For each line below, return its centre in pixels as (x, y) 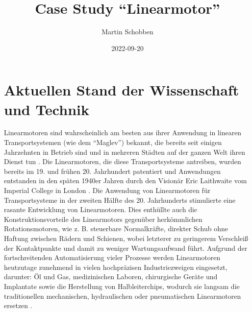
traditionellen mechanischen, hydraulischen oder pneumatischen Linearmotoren (123, 296)
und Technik (47, 109)
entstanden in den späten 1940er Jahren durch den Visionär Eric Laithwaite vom (126, 180)
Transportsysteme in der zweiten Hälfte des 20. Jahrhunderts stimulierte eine (120, 200)
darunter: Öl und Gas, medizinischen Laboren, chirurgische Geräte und (111, 276)
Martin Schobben (127, 32)
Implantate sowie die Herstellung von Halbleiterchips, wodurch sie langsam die (122, 286)
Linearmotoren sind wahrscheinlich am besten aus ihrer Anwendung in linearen (123, 132)
